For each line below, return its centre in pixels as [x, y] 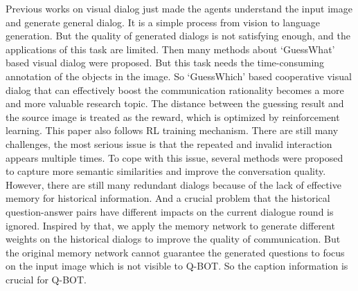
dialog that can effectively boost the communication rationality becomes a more [175, 90]
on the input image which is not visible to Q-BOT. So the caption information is [177, 266]
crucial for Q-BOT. [46, 279]
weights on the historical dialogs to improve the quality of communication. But [173, 239]
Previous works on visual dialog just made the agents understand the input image [179, 8]
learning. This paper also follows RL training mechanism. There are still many [172, 130]
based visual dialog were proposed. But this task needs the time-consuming [165, 63]
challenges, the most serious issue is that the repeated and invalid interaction [169, 143]
